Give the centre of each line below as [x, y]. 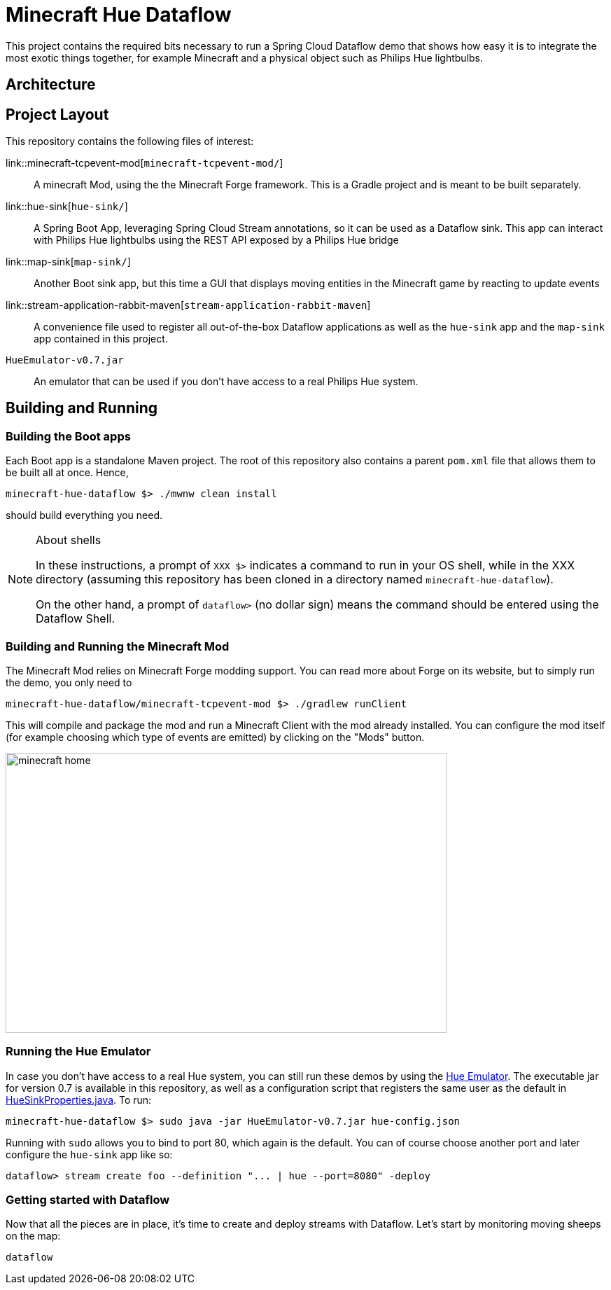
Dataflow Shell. [75, 619]
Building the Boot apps [68, 436]
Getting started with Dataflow [88, 1200]
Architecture [51, 85]
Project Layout [57, 114]
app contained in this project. [101, 339]
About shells [69, 540]
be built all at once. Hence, [67, 473]
